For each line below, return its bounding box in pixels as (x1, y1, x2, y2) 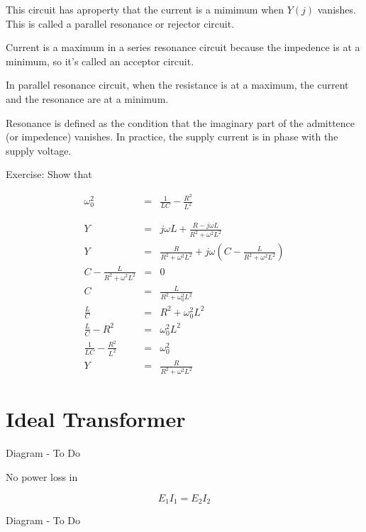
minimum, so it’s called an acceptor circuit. (6, 53, 194, 68)
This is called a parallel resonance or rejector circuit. (6, 16, 235, 31)
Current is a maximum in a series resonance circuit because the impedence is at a (6, 40, 360, 55)
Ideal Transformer (6, 404, 186, 433)
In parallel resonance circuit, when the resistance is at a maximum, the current (6, 77, 349, 92)
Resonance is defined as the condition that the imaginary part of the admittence (6, 115, 355, 130)
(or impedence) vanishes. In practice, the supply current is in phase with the (6, 129, 338, 144)
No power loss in (6, 469, 78, 484)
